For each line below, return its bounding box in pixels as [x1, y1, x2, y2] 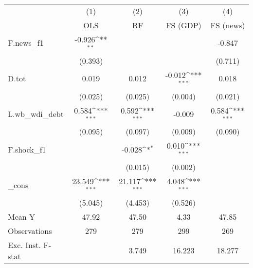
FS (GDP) [166, 19, 201, 31]
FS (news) [210, 19, 245, 31]
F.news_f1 [8, 37, 44, 49]
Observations [8, 225, 52, 236]
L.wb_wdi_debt [8, 108, 64, 119]
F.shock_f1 [8, 143, 46, 155]
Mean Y [8, 211, 36, 222]
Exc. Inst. [8, 239, 41, 250]
